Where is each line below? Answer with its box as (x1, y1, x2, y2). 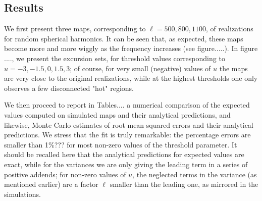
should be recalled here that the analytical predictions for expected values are (4, 149, 244, 160)
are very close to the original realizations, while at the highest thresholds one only (4, 73, 258, 83)
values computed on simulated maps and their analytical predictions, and (4, 109, 231, 120)
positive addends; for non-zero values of (4, 169, 126, 179)
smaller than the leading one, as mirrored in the (110, 179, 258, 189)
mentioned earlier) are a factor (4, 179, 98, 189)
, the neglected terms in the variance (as (132, 169, 257, 179)
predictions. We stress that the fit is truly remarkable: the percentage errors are (4, 129, 251, 140)
